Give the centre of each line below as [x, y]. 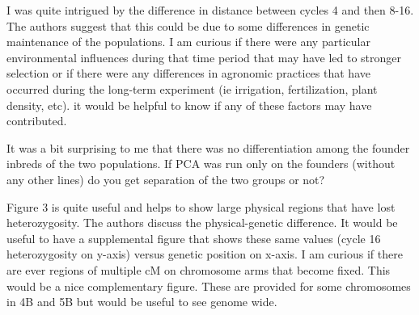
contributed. [37, 121]
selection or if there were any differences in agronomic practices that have [188, 73]
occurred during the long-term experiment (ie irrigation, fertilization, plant [192, 88]
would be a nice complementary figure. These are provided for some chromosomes [209, 286]
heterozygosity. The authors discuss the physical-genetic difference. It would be [202, 223]
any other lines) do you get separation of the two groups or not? [166, 179]
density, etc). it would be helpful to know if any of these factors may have [189, 105]
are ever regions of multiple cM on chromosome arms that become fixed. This [199, 269]
